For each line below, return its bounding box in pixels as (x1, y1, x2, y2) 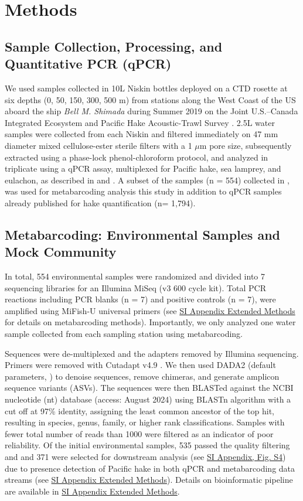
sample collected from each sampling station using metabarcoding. (5, 328, 243, 340)
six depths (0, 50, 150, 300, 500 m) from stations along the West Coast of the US (5, 93, 296, 105)
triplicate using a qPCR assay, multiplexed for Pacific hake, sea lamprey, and (5, 162, 281, 175)
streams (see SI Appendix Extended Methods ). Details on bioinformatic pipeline (5, 473, 293, 486)
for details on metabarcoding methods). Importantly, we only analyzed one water (5, 316, 296, 328)
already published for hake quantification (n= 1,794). (5, 196, 196, 209)
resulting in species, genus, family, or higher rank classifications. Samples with (5, 416, 285, 428)
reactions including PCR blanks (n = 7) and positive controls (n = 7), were (5, 293, 276, 305)
